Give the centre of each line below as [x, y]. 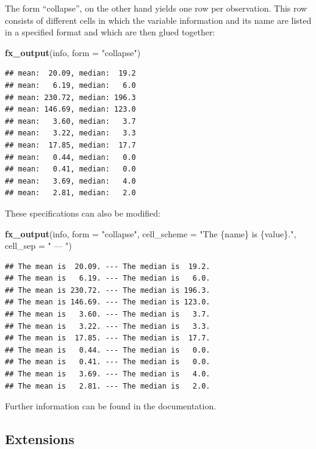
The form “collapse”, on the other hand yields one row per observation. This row [156, 8]
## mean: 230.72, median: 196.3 [70, 97]
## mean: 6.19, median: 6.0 [70, 85]
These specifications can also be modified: [83, 213]
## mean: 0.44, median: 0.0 [70, 157]
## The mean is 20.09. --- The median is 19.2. [108, 266]
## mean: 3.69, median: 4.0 [70, 181]
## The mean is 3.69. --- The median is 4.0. [108, 374]
